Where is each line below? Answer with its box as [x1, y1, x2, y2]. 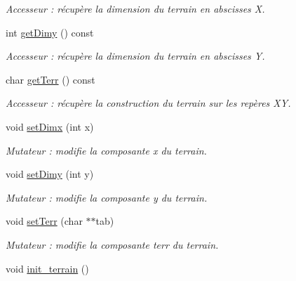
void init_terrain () [6, 261, 89, 275]
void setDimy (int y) [6, 166, 94, 181]
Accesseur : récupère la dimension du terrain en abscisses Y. [6, 48, 265, 63]
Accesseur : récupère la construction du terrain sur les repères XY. [6, 96, 291, 110]
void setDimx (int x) [6, 119, 94, 133]
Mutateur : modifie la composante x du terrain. [6, 143, 207, 157]
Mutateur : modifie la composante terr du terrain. [6, 237, 219, 251]
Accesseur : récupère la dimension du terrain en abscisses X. [6, 1, 265, 15]
